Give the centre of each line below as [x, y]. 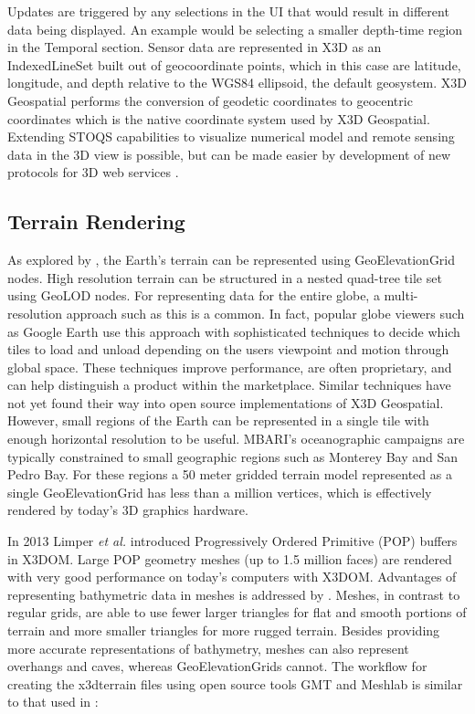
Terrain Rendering [96, 221]
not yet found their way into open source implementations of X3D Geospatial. [226, 402]
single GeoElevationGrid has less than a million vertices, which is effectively [220, 492]
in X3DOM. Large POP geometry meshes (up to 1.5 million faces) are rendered [230, 558]
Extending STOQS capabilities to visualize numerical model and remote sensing [231, 136]
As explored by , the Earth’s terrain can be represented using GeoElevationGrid [232, 260]
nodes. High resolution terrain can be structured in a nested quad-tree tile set [225, 277]
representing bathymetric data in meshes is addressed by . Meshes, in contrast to [234, 594]
